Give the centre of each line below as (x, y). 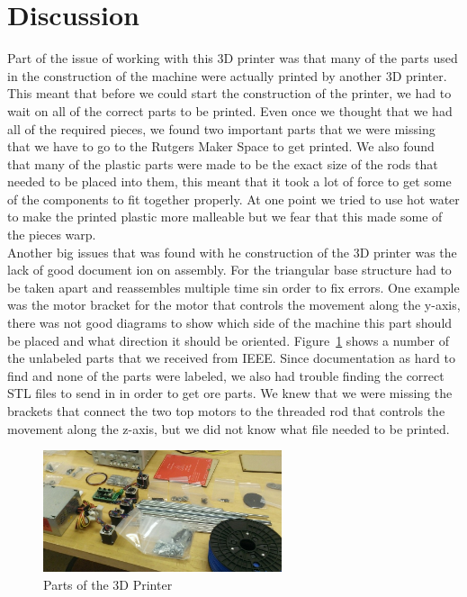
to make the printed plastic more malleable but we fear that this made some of (225, 217)
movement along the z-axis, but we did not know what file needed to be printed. (229, 428)
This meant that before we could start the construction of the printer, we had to (229, 93)
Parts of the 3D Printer (108, 584)
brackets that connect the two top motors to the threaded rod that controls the (226, 411)
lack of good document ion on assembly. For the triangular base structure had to (229, 270)
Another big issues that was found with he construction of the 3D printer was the (232, 252)
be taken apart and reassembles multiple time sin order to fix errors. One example (233, 287)
